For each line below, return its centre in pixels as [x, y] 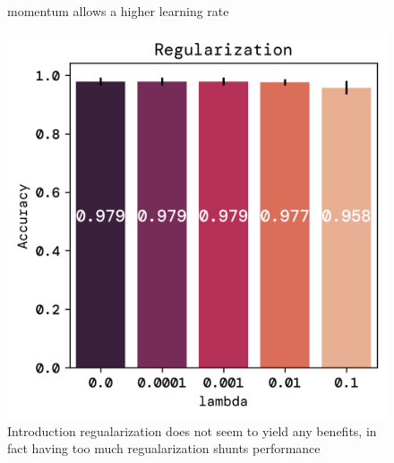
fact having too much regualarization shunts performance [164, 448]
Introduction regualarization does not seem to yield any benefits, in [192, 430]
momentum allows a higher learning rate [118, 11]
